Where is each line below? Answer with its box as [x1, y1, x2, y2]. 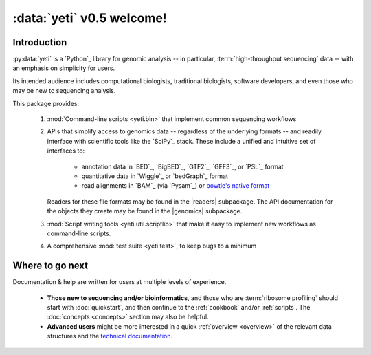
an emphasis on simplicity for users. [12, 64, 115, 72]
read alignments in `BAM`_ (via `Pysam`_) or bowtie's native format [81, 182, 270, 190]
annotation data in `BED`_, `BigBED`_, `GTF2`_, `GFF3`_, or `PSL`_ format [81, 162, 284, 171]
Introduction [12, 36, 67, 48]
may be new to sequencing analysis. [12, 87, 116, 95]
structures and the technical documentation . [47, 332, 173, 341]
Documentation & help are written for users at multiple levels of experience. [12, 278, 227, 286]
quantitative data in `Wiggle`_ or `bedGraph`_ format [81, 172, 228, 180]
